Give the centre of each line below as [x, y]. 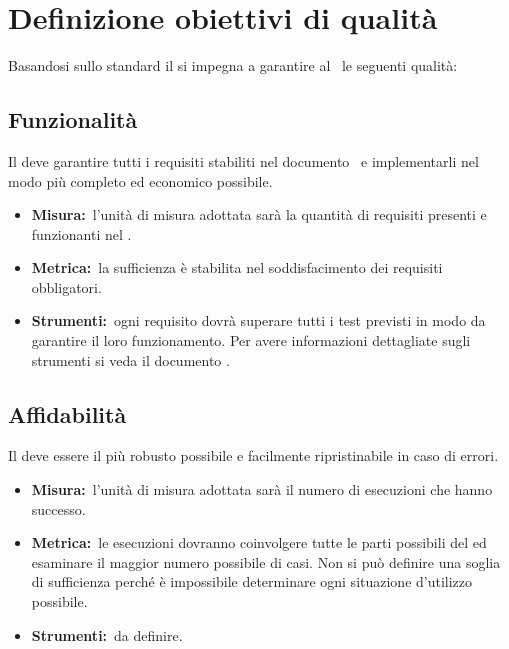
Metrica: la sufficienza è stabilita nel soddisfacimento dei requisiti [237, 267]
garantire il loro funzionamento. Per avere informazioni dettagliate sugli [251, 340]
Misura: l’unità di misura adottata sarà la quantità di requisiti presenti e [259, 214]
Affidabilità [67, 413]
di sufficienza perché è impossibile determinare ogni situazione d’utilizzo [252, 581]
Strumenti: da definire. [107, 634]
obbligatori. [66, 286]
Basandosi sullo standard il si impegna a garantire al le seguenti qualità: [233, 65]
